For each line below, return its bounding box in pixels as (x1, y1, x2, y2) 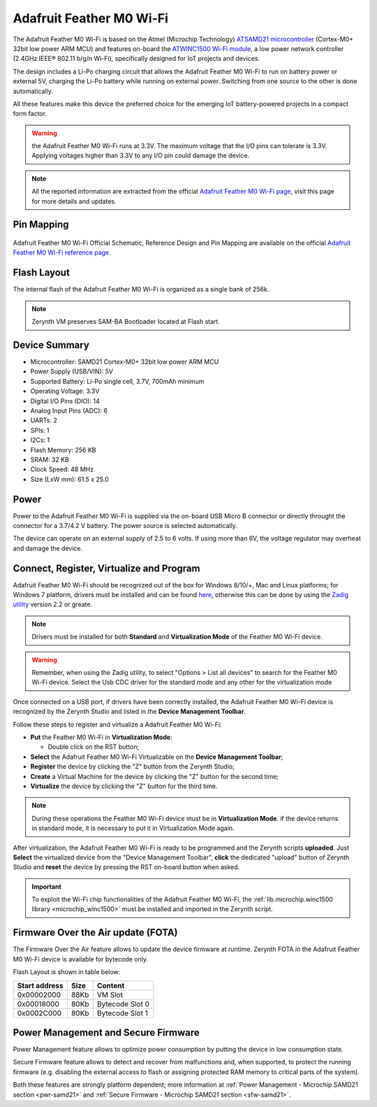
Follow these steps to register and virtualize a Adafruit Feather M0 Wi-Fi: (13, 720, 222, 729)
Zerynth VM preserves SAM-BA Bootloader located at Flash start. (31, 317, 220, 326)
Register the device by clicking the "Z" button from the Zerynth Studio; (30, 762, 235, 771)
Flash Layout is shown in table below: (13, 968, 121, 976)
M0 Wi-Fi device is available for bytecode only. (13, 955, 149, 963)
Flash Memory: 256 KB (30, 445, 96, 454)
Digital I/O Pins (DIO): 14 (30, 397, 101, 405)
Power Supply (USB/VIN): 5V (30, 367, 113, 376)
